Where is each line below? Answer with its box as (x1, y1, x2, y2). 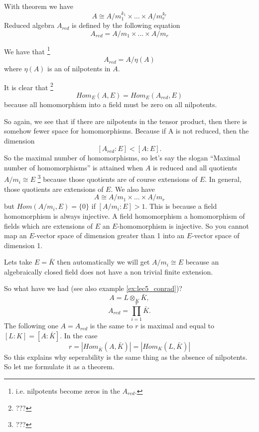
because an (185, 257, 219, 267)
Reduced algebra (4, 20, 55, 30)
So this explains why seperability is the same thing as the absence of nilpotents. (4, 351, 248, 362)
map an (4, 230, 27, 241)
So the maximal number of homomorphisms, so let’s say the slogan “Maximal (4, 152, 241, 163)
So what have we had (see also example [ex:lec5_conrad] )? (4, 283, 182, 293)
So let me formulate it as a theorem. (4, 361, 115, 372)
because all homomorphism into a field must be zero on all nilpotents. (4, 99, 217, 109)
